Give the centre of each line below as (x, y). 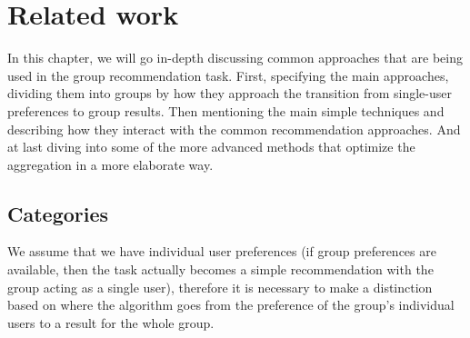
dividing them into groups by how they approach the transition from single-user (230, 93)
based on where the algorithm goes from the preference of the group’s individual (231, 305)
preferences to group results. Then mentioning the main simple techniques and (226, 110)
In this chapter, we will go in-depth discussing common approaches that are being (235, 58)
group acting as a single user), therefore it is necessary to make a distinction (220, 287)
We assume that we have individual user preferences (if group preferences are (222, 251)
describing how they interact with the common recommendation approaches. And (234, 129)
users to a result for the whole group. (111, 322)
